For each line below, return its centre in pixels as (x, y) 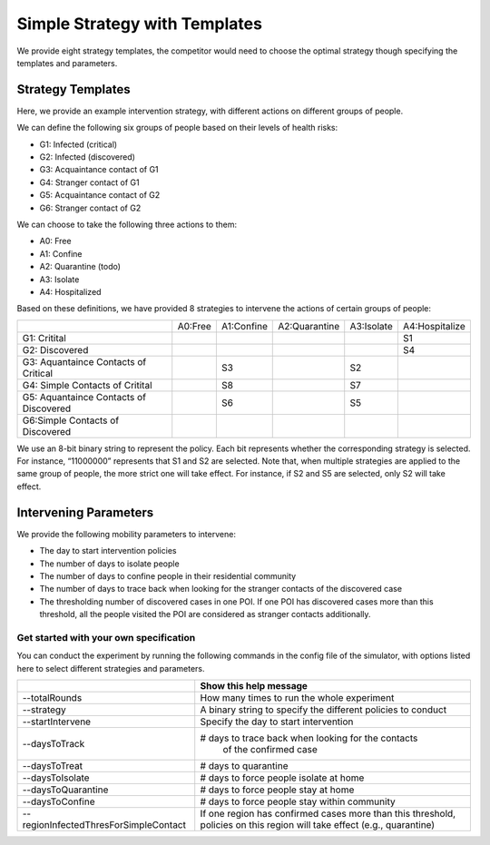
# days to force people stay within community (298, 801)
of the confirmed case (270, 750)
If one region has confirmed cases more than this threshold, (328, 814)
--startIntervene (56, 722)
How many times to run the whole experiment (297, 698)
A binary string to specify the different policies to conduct (323, 710)
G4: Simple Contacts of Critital (88, 385)
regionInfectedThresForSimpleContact (104, 825)
